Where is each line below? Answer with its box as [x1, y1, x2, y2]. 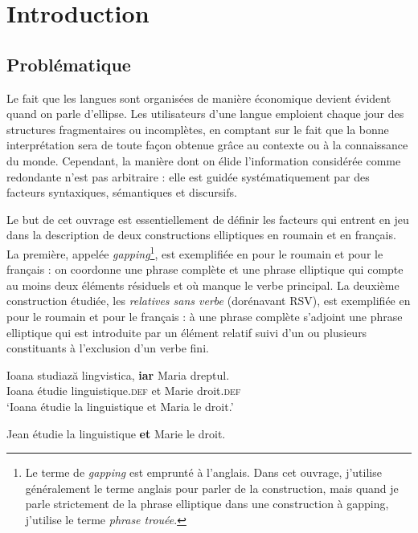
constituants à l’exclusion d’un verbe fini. [6, 340, 209, 356]
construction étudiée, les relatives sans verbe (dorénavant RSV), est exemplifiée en [6, 292, 411, 309]
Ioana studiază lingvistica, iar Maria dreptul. [6, 366, 230, 383]
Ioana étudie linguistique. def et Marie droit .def [6, 382, 241, 399]
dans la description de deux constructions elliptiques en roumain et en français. [6, 226, 396, 243]
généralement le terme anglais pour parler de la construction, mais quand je [25, 479, 399, 496]
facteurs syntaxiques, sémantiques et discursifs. [6, 184, 237, 201]
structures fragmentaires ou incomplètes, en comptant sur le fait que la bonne [6, 120, 389, 137]
